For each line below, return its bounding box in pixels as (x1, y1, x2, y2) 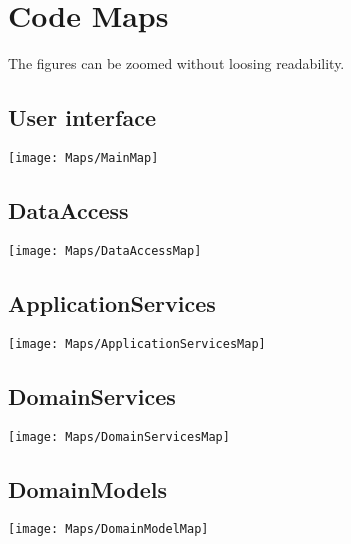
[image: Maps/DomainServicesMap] (8, 429, 230, 444)
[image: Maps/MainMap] (8, 150, 159, 165)
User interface (8, 102, 156, 133)
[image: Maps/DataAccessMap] (8, 243, 202, 258)
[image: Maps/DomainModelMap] (8, 522, 209, 537)
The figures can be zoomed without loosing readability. (8, 53, 345, 74)
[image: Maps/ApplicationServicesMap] (8, 336, 266, 351)
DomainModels (8, 473, 167, 504)
